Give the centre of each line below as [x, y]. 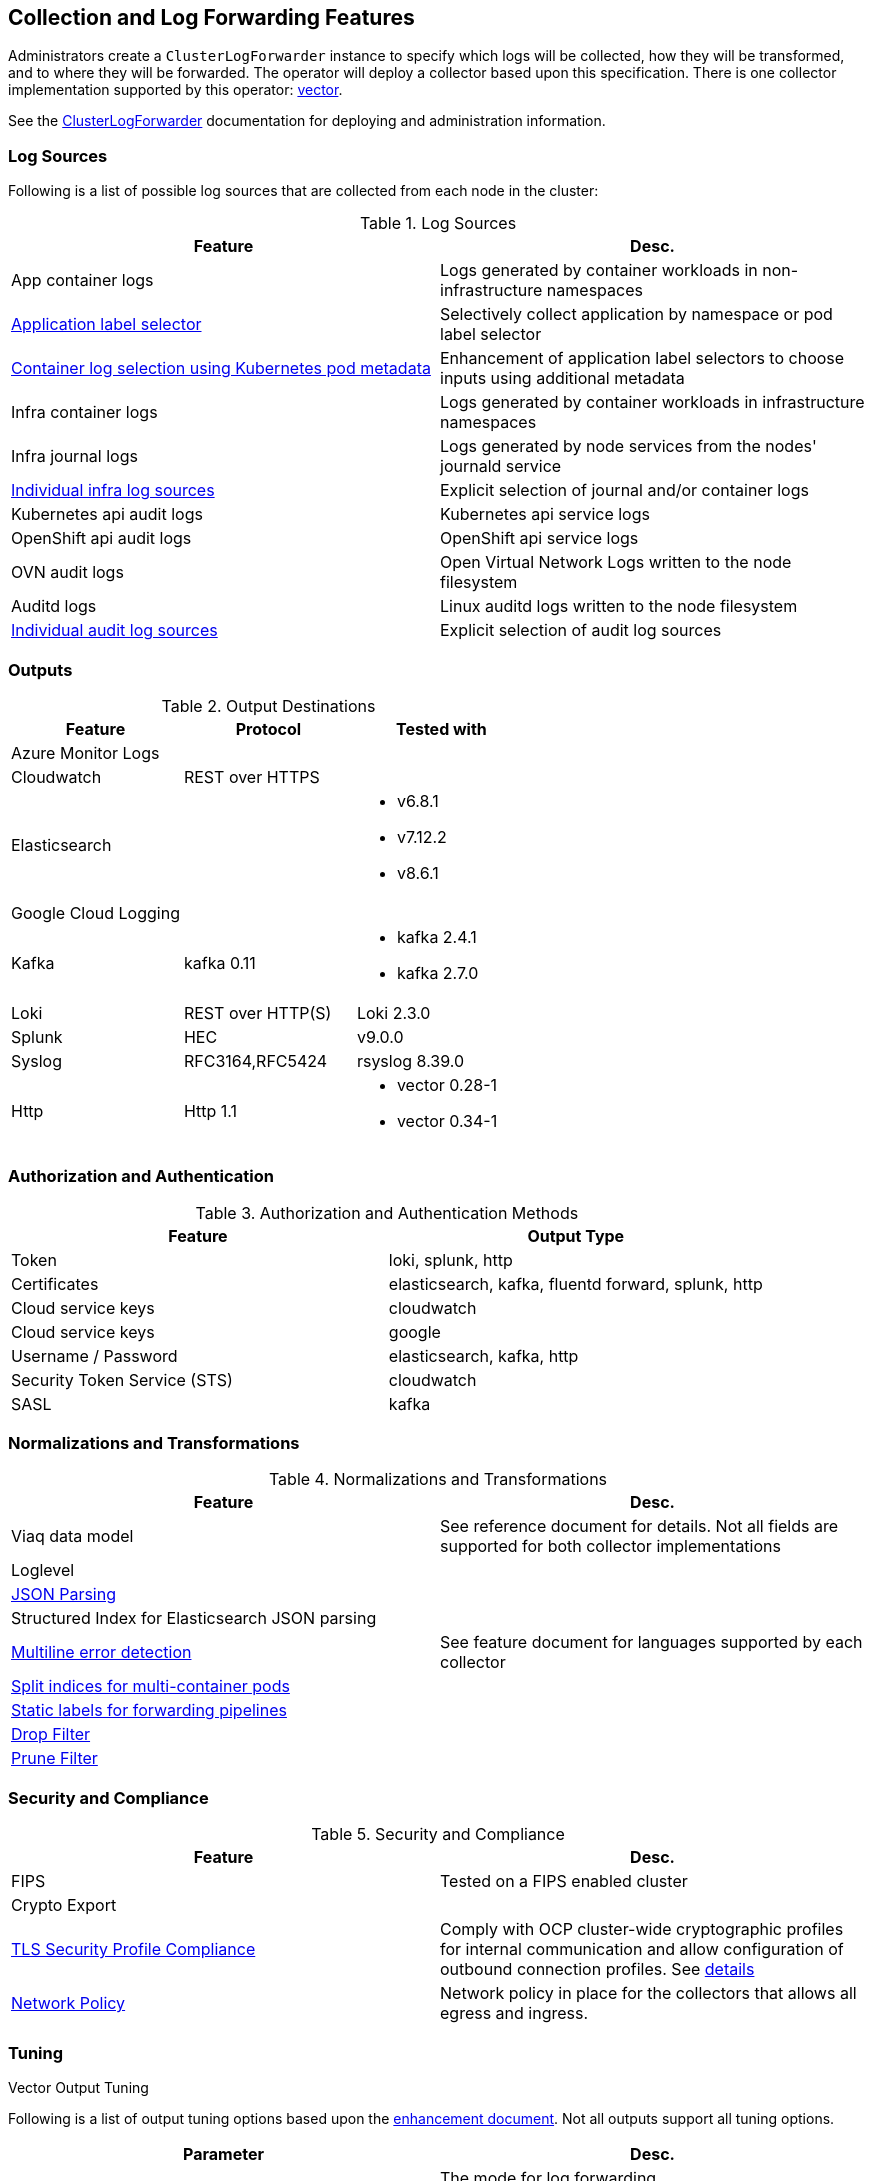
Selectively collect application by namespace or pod [636, 314]
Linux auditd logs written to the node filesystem [619, 606]
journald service [501, 466]
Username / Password [94, 1355]
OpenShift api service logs [539, 538]
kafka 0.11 [219, 962]
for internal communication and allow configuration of [642, 1949]
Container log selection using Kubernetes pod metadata [221, 368]
